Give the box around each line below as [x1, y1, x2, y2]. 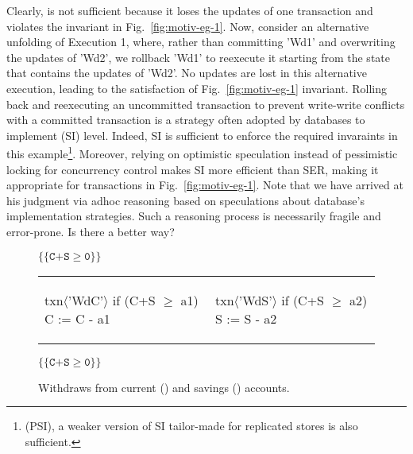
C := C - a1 [44, 308, 110, 328]
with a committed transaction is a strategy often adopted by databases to [6, 111, 365, 128]
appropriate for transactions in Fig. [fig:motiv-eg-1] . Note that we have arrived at [6, 177, 403, 193]
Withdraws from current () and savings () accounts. [38, 378, 290, 395]
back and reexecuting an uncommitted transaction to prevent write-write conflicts [6, 95, 405, 112]
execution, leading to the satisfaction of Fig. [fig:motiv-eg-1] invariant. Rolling [6, 80, 387, 96]
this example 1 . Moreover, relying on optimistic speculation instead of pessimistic [6, 143, 398, 161]
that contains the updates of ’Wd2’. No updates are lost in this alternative [6, 64, 367, 81]
